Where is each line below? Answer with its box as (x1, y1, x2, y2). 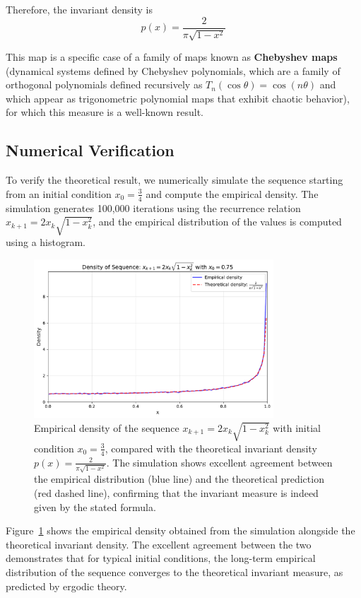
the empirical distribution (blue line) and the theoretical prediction (34, 471, 324, 486)
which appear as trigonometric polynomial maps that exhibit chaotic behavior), (6, 90, 350, 105)
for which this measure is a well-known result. (6, 105, 204, 119)
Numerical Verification (6, 139, 174, 161)
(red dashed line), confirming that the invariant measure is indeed (34, 486, 319, 500)
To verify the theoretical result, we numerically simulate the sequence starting (6, 172, 343, 187)
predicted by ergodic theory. (6, 578, 127, 593)
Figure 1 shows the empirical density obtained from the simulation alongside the (6, 523, 355, 538)
